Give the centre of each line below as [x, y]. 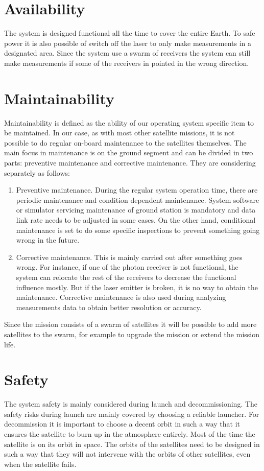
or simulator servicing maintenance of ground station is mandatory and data [136, 210]
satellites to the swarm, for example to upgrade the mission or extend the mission [132, 334]
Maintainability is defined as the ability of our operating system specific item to [129, 122]
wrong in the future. [48, 240]
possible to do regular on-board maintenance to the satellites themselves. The [125, 142]
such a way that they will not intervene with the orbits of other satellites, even [127, 454]
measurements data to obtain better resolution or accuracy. [109, 307]
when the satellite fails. [40, 464]
